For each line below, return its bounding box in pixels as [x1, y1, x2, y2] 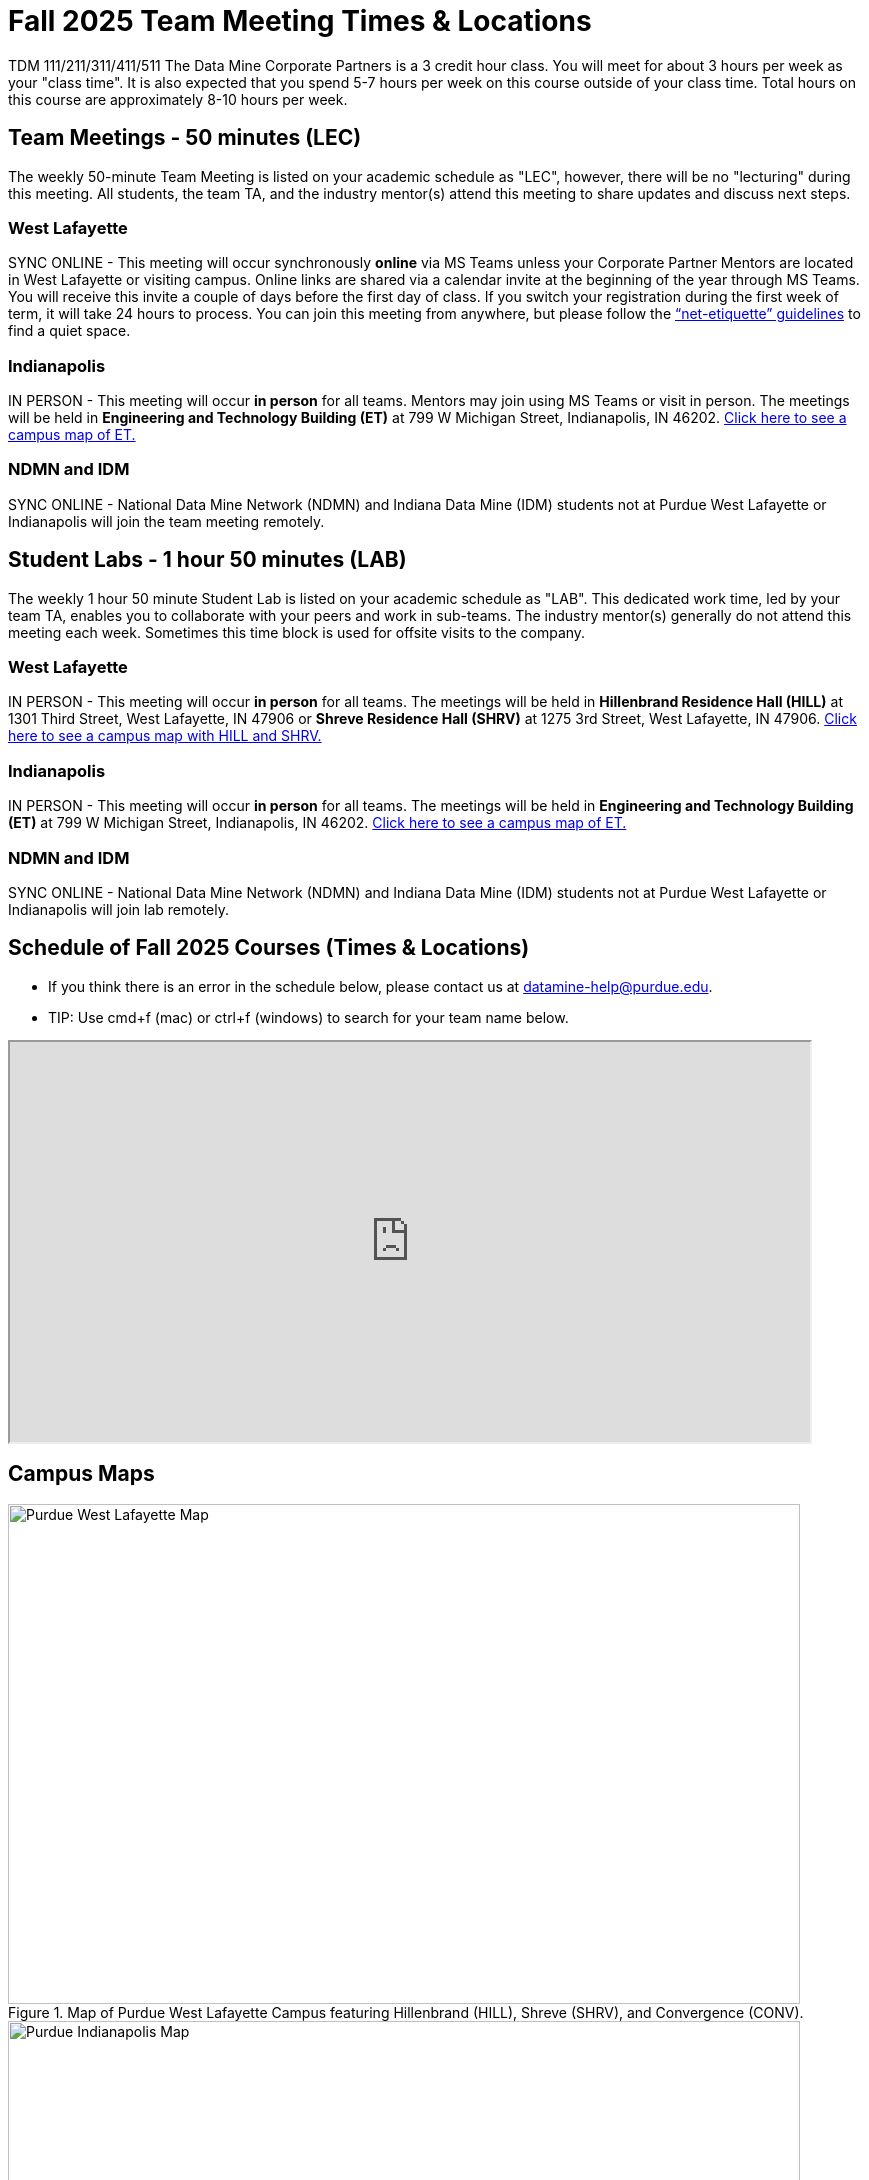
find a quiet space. [8, 322, 131, 340]
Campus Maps [8, 1461, 155, 1487]
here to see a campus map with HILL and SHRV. [8, 727, 322, 745]
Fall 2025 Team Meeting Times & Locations [8, 4, 592, 38]
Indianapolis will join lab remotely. [8, 900, 229, 918]
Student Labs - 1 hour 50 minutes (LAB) [8, 547, 407, 573]
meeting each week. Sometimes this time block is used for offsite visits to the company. [8, 623, 586, 641]
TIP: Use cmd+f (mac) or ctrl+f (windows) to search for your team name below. [48, 1008, 569, 1026]
